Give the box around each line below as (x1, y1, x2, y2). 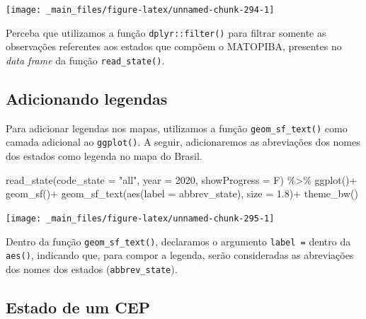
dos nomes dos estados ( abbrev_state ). (6, 261, 178, 276)
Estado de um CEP (6, 296, 151, 318)
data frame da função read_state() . (6, 52, 165, 67)
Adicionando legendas (6, 87, 168, 109)
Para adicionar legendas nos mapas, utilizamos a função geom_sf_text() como (6, 120, 348, 135)
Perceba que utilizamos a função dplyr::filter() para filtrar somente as (6, 25, 326, 40)
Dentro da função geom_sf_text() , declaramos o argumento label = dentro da (6, 233, 351, 248)
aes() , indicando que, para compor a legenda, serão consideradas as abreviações (6, 248, 354, 262)
